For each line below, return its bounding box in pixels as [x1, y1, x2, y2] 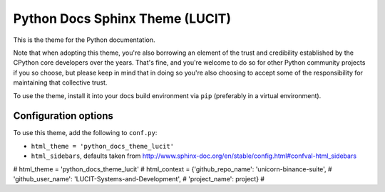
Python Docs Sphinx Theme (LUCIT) [13, 11, 232, 26]
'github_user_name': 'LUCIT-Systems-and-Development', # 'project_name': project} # [13, 174, 265, 183]
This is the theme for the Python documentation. [13, 36, 156, 44]
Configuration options [13, 110, 114, 122]
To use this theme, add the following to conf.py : [13, 129, 158, 137]
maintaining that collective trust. [13, 78, 108, 87]
